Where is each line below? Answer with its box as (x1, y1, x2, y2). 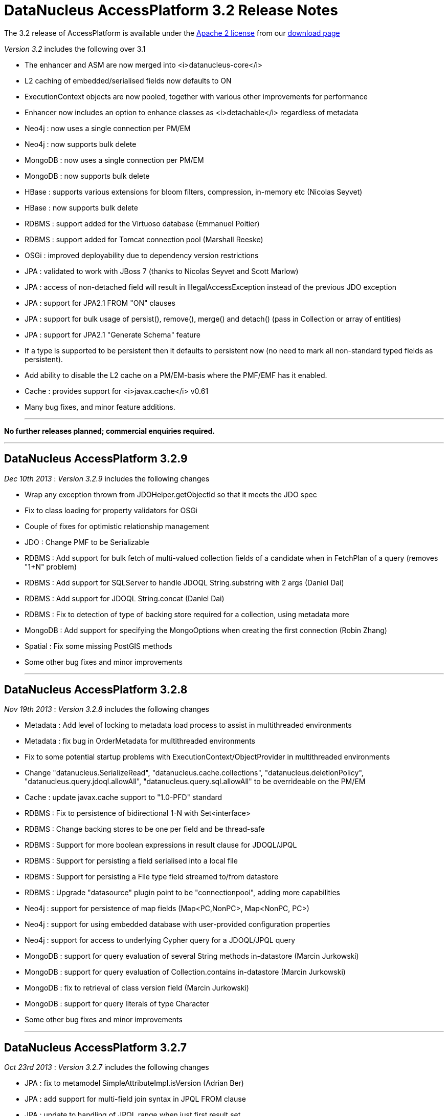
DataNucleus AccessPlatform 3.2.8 (4, 683, 188, 697)
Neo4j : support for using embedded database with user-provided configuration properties (25, 920, 330, 929)
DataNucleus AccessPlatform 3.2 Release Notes (4, 2, 338, 19)
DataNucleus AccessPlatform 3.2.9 (4, 452, 188, 466)
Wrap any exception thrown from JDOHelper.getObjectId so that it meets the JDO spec (25, 490, 317, 499)
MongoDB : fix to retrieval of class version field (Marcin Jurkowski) (25, 983, 249, 993)
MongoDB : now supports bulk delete (25, 171, 150, 180)
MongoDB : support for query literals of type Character (25, 999, 209, 1008)
